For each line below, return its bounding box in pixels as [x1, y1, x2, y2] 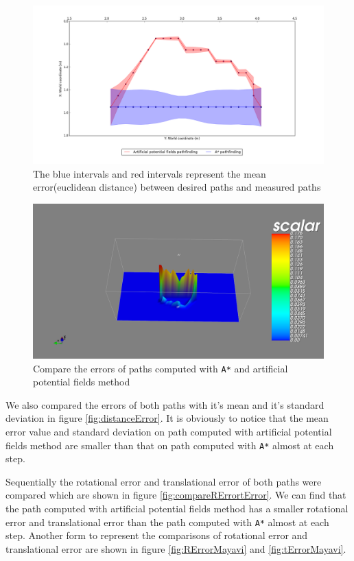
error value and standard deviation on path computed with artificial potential [5, 424, 332, 438]
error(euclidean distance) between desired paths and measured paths [33, 180, 321, 194]
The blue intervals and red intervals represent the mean [33, 166, 266, 180]
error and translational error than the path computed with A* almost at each [5, 514, 329, 529]
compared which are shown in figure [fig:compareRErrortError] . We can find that [5, 488, 346, 502]
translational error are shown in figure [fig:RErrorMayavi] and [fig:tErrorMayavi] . [5, 541, 346, 556]
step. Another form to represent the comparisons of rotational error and [5, 528, 308, 542]
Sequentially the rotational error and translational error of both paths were [5, 474, 322, 488]
